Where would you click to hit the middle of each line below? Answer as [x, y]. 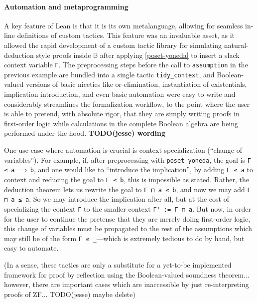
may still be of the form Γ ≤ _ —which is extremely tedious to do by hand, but [124, 238]
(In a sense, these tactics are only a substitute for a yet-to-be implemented [118, 265]
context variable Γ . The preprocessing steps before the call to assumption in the [126, 65]
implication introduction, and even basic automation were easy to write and [120, 94]
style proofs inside [64, 55]
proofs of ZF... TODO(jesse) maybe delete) [70, 294]
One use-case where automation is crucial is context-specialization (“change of [123, 150]
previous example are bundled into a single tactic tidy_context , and [109, 74]
